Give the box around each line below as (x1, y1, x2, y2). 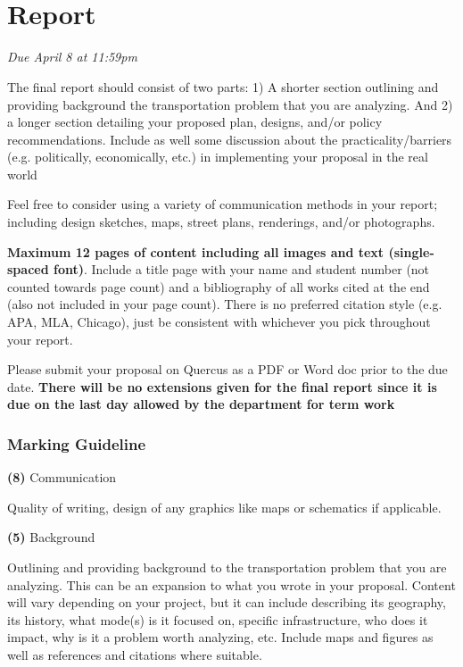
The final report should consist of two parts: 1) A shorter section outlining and (7, 77, 439, 96)
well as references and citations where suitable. (7, 645, 262, 663)
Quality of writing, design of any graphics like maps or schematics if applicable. (7, 497, 442, 516)
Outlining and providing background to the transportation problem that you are (7, 558, 447, 576)
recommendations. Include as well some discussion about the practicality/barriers (7, 129, 452, 148)
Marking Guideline (7, 432, 146, 454)
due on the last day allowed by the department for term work (7, 395, 395, 413)
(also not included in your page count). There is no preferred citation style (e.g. (7, 295, 442, 313)
